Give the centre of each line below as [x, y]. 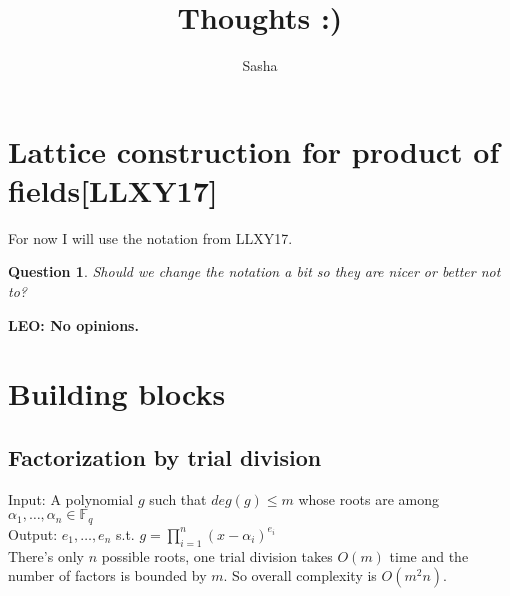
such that [178, 498]
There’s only [46, 555]
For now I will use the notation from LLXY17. [150, 237]
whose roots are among [369, 498]
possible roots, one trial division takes [217, 555]
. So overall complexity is [300, 575]
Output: [33, 533]
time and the [429, 555]
